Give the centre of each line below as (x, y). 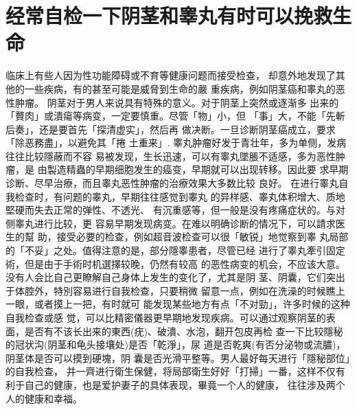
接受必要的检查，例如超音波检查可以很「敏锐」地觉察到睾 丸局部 (203, 237)
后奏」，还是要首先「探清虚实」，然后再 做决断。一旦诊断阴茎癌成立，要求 (171, 129)
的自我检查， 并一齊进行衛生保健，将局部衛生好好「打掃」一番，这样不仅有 (175, 371)
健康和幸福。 (53, 398)
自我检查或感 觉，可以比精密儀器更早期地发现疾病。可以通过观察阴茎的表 (171, 317)
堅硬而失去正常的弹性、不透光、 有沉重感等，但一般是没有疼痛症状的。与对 (175, 210)
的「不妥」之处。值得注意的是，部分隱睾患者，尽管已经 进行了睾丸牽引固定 (175, 250)
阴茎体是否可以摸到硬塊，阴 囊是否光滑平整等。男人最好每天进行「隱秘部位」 (178, 357)
